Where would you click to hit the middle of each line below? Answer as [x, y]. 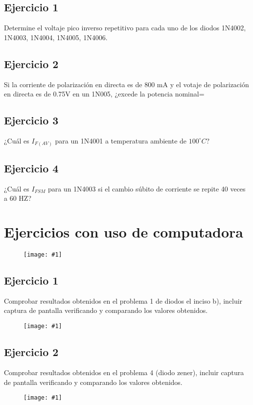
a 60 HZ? [18, 198]
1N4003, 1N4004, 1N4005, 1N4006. [56, 37]
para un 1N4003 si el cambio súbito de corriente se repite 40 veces [147, 188]
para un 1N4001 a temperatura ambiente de [121, 140]
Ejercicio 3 [31, 120]
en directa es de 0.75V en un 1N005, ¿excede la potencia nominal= [104, 94]
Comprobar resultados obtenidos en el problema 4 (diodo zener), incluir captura [124, 372]
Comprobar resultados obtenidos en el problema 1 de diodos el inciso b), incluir [123, 300]
